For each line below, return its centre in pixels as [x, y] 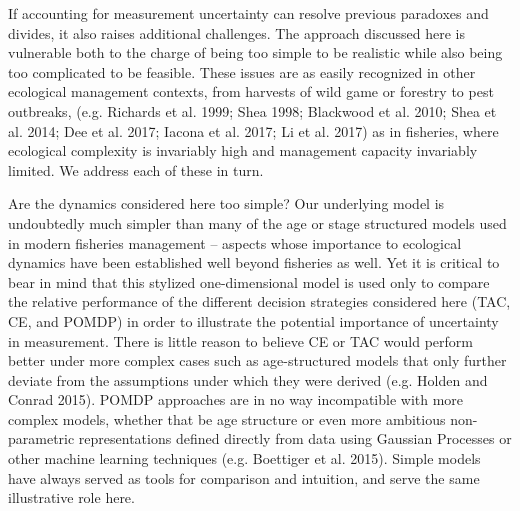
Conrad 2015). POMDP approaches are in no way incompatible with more [236, 399]
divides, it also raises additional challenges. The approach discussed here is [236, 32]
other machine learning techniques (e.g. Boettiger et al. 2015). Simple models [244, 458]
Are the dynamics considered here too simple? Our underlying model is [226, 203]
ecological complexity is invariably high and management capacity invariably [243, 150]
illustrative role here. [71, 497]
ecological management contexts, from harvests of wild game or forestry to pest [251, 91]
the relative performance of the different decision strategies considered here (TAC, [259, 301]
